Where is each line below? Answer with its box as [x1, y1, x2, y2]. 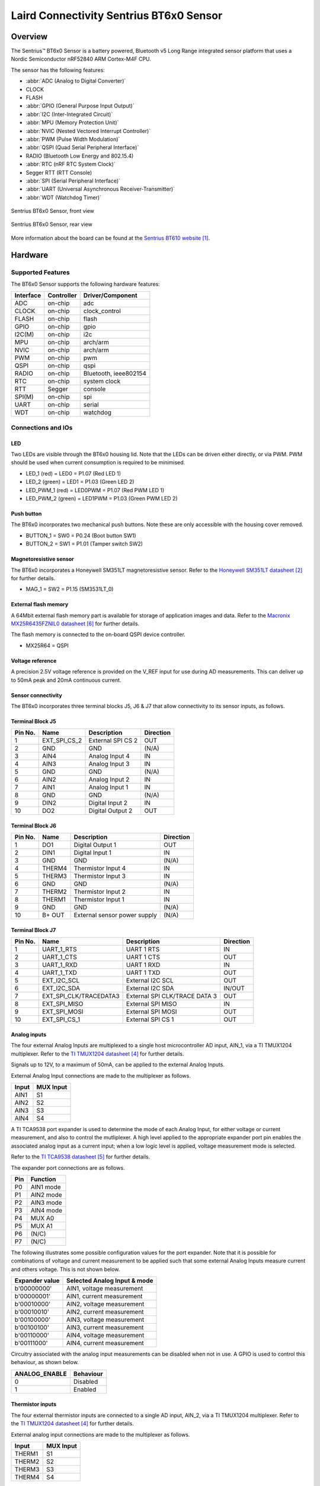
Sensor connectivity [11, 691, 62, 698]
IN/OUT [223, 984, 245, 993]
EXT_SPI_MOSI [42, 1008, 84, 1016]
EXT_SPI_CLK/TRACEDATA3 [42, 992, 120, 1000]
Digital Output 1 [73, 841, 117, 849]
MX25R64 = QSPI [25, 642, 69, 649]
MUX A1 [30, 1221, 53, 1230]
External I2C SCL [126, 977, 174, 985]
